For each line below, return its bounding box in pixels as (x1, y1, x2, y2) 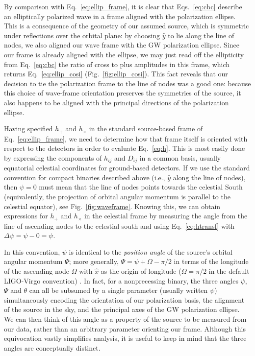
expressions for (4, 211, 48, 221)
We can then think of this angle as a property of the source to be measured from (4, 313, 247, 324)
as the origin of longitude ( (101, 266, 181, 276)
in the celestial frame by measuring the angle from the (84, 211, 248, 221)
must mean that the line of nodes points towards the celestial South (39, 182, 243, 192)
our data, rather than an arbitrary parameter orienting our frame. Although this (4, 323, 246, 333)
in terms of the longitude (174, 256, 249, 266)
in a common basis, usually (139, 152, 221, 163)
